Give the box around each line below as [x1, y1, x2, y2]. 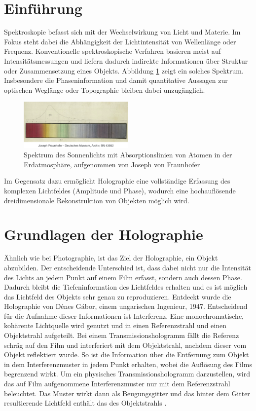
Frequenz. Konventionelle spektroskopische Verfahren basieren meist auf [4, 46, 221, 56]
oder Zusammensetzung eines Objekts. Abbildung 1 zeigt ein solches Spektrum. [4, 65, 244, 75]
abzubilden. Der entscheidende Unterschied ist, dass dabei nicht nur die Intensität [4, 262, 251, 272]
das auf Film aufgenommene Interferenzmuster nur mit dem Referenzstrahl [4, 378, 230, 389]
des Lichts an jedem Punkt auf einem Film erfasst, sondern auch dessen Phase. [4, 272, 242, 282]
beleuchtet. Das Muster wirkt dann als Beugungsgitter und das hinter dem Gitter [4, 388, 250, 398]
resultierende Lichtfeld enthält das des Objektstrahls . [4, 398, 167, 408]
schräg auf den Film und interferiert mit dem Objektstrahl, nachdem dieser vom [4, 339, 247, 350]
